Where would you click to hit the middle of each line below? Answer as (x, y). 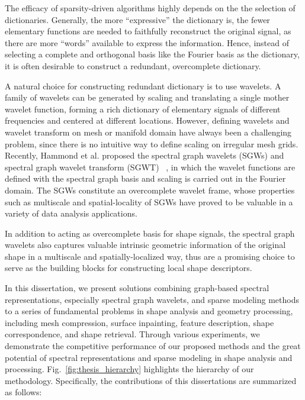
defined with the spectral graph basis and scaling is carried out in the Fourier (145, 178)
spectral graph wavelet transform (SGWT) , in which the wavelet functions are (150, 167)
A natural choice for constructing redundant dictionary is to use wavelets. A (143, 86)
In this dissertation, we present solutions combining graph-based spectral (137, 288)
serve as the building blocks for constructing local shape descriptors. (129, 268)
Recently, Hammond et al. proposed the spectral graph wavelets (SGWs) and (145, 155)
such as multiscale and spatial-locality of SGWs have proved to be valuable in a (149, 201)
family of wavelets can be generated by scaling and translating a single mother (147, 97)
